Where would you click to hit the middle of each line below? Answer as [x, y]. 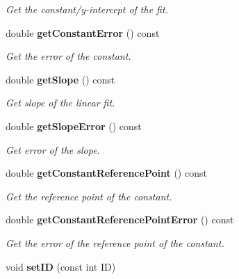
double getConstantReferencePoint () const [106, 173]
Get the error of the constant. [68, 56]
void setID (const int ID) [61, 266]
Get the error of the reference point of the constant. [115, 242]
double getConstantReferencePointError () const [120, 220]
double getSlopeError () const [74, 126]
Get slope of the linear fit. [60, 103]
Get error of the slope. [53, 149]
